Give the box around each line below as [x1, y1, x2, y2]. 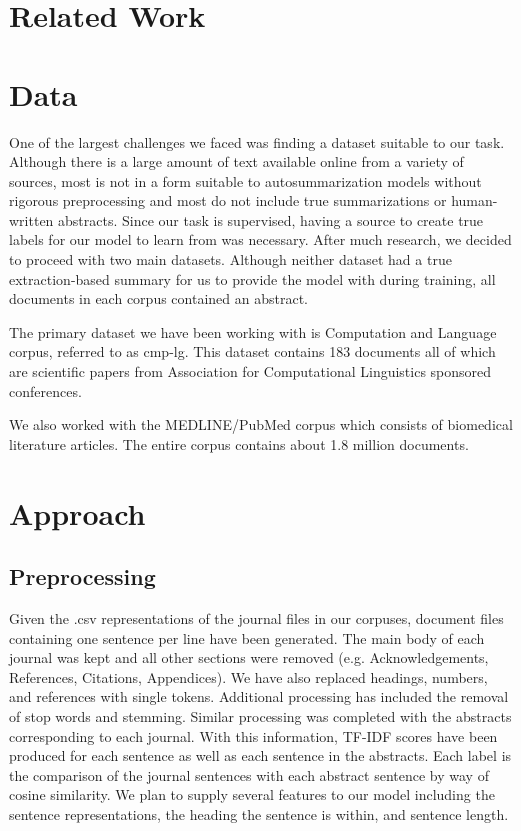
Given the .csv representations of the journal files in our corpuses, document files [9, 607, 504, 628]
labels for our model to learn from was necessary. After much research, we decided [9, 229, 512, 250]
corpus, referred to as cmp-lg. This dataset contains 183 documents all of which [9, 341, 496, 362]
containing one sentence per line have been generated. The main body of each [9, 627, 485, 648]
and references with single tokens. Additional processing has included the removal [9, 686, 509, 707]
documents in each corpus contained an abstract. [9, 288, 308, 309]
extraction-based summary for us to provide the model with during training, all [9, 268, 496, 289]
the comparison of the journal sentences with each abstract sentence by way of [9, 764, 489, 785]
